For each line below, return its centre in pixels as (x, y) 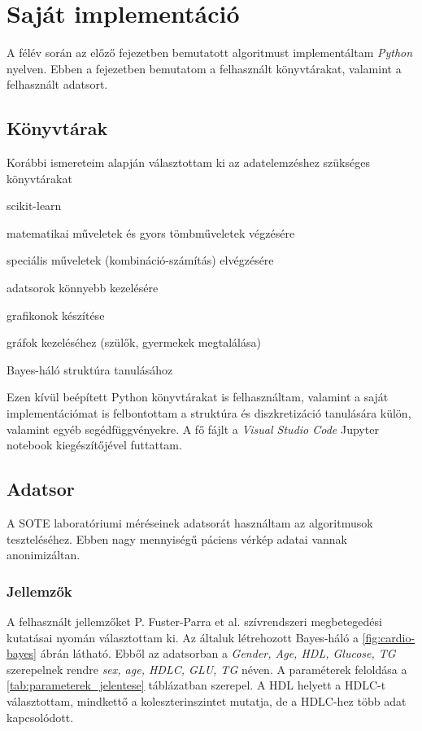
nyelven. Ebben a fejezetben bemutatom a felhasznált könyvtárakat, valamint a (204, 68)
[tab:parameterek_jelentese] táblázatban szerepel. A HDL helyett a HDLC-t (196, 685)
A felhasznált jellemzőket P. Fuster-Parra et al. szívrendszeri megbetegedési (194, 622)
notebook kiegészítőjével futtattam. (94, 445)
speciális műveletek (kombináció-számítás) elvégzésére (140, 260)
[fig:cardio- (389, 637)
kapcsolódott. (40, 717)
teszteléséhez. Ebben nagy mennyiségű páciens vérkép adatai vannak (177, 538)
